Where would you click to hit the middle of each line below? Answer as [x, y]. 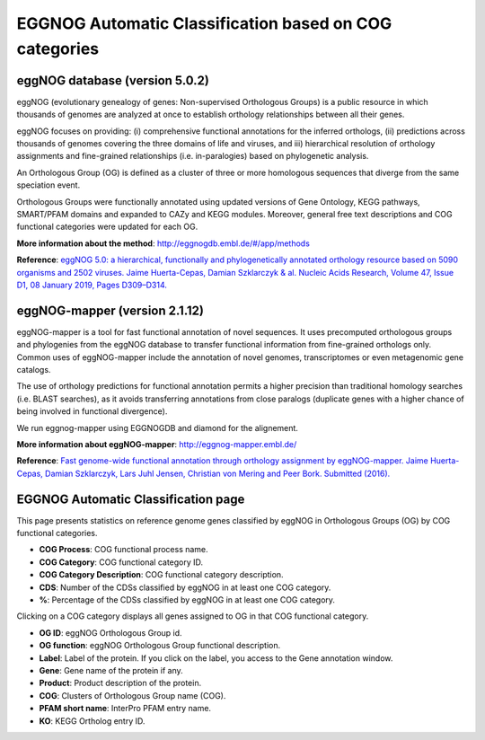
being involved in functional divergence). [92, 411]
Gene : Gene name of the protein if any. [111, 670]
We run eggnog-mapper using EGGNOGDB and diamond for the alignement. [157, 427]
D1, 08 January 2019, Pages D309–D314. [92, 285]
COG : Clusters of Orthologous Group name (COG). [132, 695]
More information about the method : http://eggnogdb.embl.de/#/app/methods [163, 243]
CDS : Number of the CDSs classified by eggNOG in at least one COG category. [185, 587]
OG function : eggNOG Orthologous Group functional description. [160, 646]
